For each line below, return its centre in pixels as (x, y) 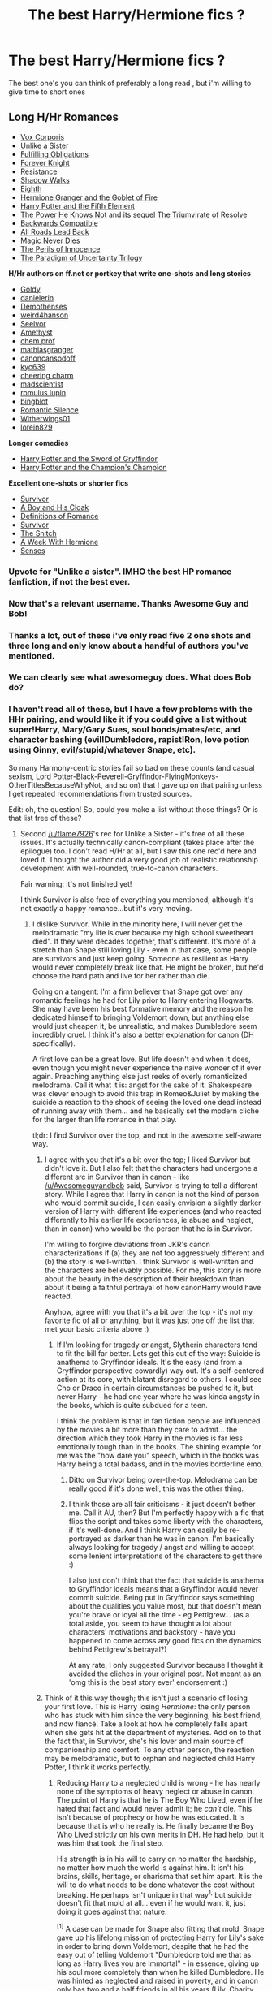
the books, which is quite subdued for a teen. (132, 1405)
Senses (33, 551)
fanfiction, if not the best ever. (69, 581)
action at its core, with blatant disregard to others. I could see (159, 1379)
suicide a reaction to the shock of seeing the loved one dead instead (147, 1102)
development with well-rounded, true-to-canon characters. (119, 868)
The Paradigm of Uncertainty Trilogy (81, 257)
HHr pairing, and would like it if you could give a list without (128, 719)
